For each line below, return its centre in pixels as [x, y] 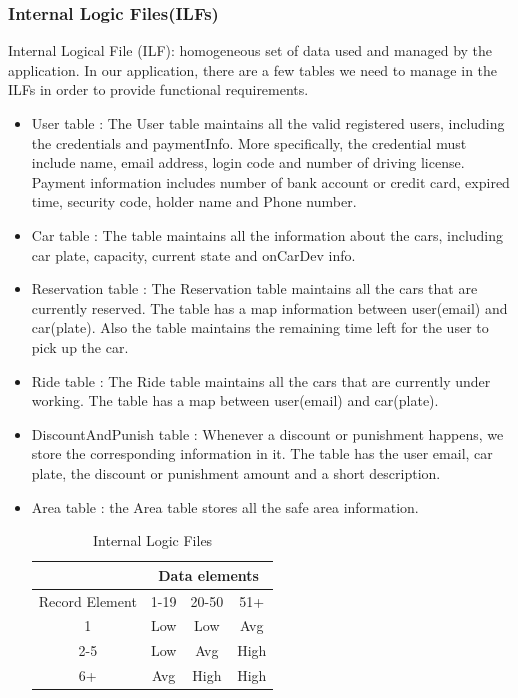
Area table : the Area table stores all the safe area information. [225, 506]
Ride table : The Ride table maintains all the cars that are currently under [261, 380]
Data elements [208, 574]
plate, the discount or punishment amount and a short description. [236, 472]
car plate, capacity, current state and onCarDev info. [193, 254]
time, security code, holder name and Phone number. [194, 201]
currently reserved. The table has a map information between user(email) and [269, 307]
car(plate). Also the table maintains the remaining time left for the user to [260, 327]
